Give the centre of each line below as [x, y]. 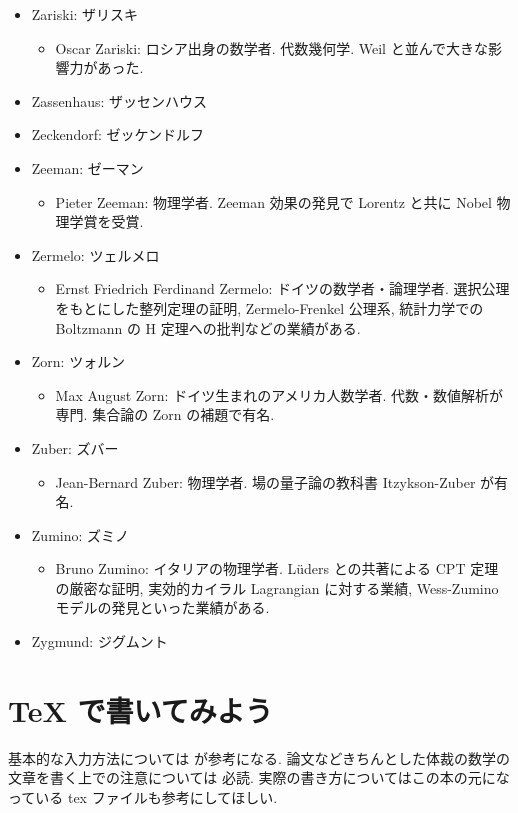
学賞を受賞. [106, 221]
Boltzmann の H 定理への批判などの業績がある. [208, 327]
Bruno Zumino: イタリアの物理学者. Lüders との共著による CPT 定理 [277, 568]
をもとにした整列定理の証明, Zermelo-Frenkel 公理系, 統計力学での [269, 307]
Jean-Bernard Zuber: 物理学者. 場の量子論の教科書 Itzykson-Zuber [265, 481]
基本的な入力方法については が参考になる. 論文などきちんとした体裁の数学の [259, 757]
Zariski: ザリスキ [85, 14]
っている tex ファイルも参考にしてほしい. [143, 796]
